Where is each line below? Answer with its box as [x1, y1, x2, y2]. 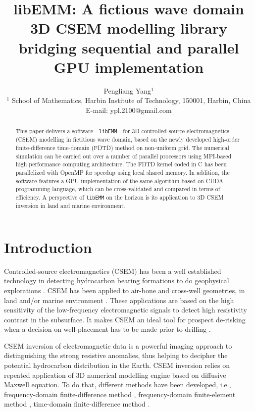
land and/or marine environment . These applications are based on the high [4, 295, 234, 305]
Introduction [4, 237, 92, 257]
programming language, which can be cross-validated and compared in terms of [15, 185, 220, 193]
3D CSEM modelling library [30, 18, 228, 38]
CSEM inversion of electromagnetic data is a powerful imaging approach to [4, 340, 232, 351]
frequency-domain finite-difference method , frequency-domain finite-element [4, 389, 236, 399]
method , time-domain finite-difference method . [4, 399, 150, 409]
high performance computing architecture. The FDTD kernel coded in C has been [15, 160, 227, 168]
